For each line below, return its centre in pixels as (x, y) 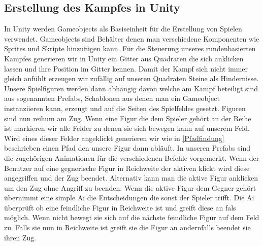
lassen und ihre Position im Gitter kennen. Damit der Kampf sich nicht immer (126, 68)
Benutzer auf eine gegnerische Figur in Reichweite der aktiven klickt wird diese (127, 168)
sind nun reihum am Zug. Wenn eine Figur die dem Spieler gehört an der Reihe (128, 118)
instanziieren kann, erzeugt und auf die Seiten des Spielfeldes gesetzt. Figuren (125, 108)
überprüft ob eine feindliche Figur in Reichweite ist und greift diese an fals (120, 207)
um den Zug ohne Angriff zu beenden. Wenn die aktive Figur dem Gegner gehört (130, 187)
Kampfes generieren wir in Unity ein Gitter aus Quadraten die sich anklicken (124, 58)
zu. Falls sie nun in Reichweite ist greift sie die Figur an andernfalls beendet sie (127, 227)
